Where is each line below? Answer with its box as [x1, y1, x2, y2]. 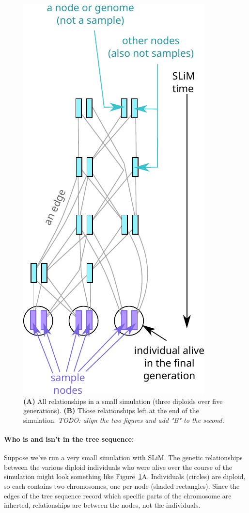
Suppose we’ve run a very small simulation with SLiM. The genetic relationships [4, 452, 243, 463]
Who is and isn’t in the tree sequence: [4, 433, 134, 444]
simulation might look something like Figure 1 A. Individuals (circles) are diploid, [4, 471, 246, 481]
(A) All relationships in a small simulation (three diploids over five [23, 396, 223, 406]
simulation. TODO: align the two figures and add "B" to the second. [23, 415, 224, 425]
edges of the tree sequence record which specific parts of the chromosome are [4, 490, 232, 500]
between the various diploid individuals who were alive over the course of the [4, 462, 232, 472]
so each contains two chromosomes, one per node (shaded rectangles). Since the [4, 481, 240, 491]
